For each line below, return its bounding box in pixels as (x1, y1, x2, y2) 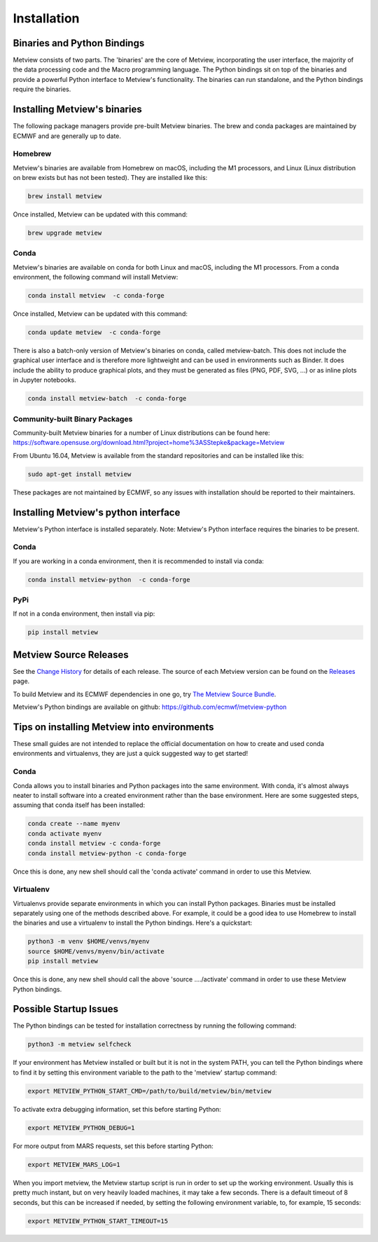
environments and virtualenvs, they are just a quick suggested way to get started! (13, 750, 248, 758)
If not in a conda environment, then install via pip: (13, 609, 155, 618)
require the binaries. (13, 85, 71, 94)
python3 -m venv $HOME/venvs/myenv (27, 937, 150, 946)
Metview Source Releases (13, 649, 129, 661)
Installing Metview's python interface (13, 506, 181, 518)
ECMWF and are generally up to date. (13, 132, 122, 140)
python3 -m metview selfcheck (27, 1040, 132, 1049)
